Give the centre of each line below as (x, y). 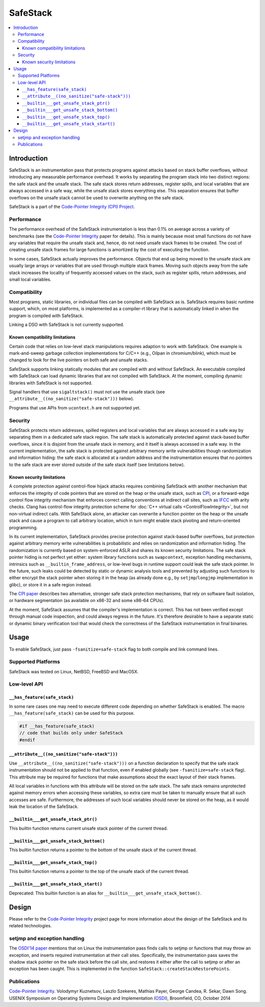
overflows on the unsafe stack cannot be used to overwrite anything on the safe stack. (97, 198)
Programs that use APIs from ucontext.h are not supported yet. (75, 407)
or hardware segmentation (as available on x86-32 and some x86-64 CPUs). (87, 601)
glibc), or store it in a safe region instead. (51, 584)
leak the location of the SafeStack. (44, 806)
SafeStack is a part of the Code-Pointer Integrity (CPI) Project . (72, 207)
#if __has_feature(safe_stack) (57, 726)
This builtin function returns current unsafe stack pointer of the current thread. (88, 828)
